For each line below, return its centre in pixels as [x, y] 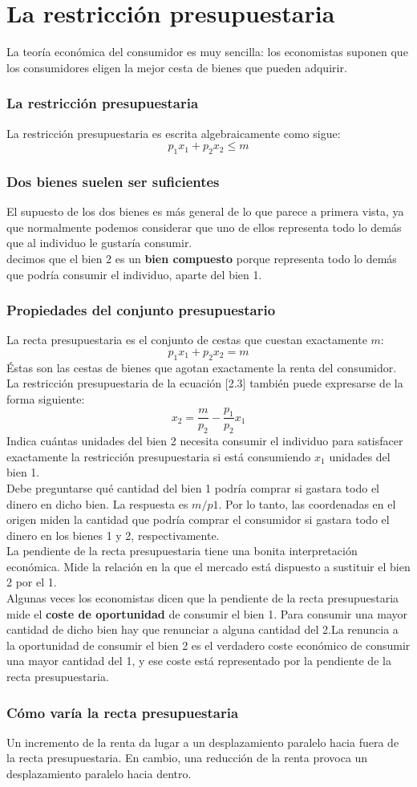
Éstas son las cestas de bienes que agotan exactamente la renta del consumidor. [202, 367]
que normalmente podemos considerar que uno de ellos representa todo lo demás [204, 227]
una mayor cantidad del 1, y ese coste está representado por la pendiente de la [199, 661]
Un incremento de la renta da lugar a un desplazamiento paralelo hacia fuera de [203, 742]
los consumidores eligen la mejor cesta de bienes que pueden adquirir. [177, 67]
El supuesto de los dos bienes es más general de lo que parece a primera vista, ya [205, 211]
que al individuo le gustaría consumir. [99, 243]
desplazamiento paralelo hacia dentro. [99, 774]
